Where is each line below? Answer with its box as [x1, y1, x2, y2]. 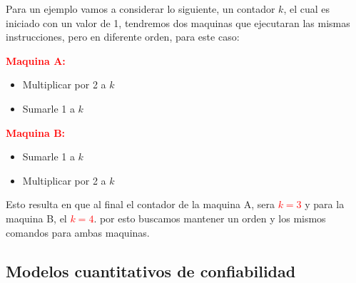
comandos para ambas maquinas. [6, 225, 150, 240]
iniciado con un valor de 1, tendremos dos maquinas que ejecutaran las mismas [6, 15, 350, 30]
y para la [305, 197, 345, 212]
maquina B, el [6, 210, 67, 225]
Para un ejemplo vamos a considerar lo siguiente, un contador [6, 1, 275, 16]
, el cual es [283, 1, 330, 16]
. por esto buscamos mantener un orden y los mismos [93, 210, 326, 225]
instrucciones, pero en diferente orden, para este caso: [6, 29, 240, 44]
